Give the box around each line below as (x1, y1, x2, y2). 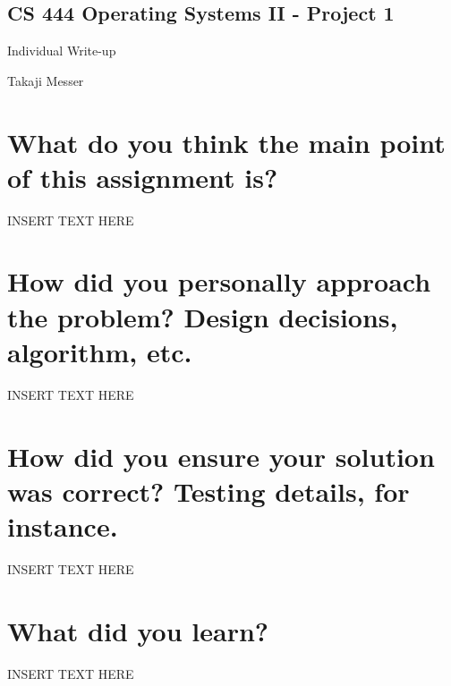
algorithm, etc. (7, 333, 192, 369)
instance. (7, 507, 118, 544)
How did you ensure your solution (7, 437, 435, 474)
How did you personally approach (7, 263, 431, 300)
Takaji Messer (7, 71, 84, 89)
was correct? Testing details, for (7, 472, 410, 509)
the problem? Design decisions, (7, 298, 398, 335)
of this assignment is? (7, 158, 278, 195)
